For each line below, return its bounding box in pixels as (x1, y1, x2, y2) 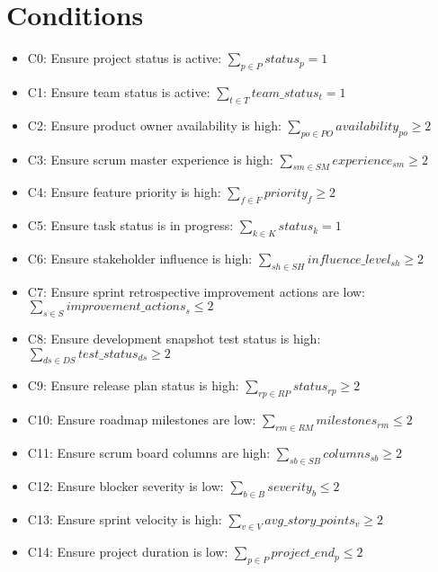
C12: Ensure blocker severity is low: (27, 476, 224, 495)
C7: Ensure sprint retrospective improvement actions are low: (27, 282, 366, 300)
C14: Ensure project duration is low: (27, 542, 228, 561)
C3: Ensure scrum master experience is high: (27, 149, 273, 168)
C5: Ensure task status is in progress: (27, 216, 234, 235)
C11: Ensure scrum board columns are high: (27, 443, 271, 462)
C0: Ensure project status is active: (27, 49, 222, 67)
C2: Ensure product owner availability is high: (27, 115, 282, 134)
